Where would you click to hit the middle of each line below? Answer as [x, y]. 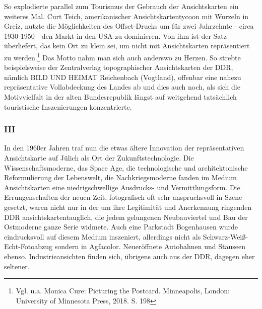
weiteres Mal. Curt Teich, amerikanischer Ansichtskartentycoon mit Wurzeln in [126, 16]
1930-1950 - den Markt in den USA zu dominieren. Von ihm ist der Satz [115, 35]
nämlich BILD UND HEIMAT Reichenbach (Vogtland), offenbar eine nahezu [123, 77]
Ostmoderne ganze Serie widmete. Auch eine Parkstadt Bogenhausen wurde [121, 227]
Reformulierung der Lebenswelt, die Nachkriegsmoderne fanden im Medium [120, 177]
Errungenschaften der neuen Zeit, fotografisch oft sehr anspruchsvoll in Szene [123, 197]
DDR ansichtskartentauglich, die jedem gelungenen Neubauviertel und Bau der [126, 217]
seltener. [17, 266]
